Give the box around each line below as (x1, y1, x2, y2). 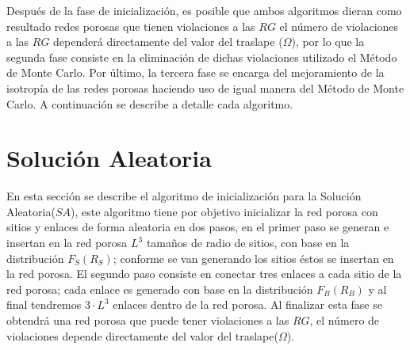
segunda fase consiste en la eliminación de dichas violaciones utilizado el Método (6, 48, 397, 65)
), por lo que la (291, 33, 365, 50)
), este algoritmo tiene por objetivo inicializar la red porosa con (70, 203, 378, 219)
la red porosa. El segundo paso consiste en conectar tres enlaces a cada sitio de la (6, 265, 402, 282)
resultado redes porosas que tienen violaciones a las (6, 17, 255, 34)
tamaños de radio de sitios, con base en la (146, 234, 350, 251)
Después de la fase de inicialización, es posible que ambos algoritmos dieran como (6, 2, 402, 18)
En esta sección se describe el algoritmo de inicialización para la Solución (6, 188, 362, 204)
